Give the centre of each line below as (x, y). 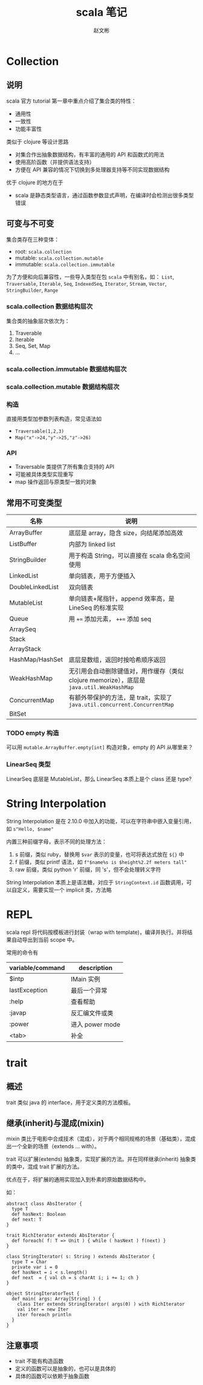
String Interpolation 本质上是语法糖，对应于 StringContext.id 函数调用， (96, 882)
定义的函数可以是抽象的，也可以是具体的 (65, 1369)
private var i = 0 (35, 1267)
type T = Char (29, 1262)
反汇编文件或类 (92, 1013)
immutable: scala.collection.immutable (65, 264)
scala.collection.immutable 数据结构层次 (66, 369)
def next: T (27, 1220)
